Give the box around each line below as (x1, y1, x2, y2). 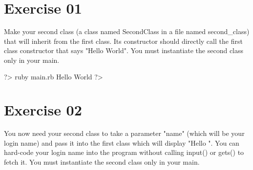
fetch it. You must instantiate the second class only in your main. (4, 157, 200, 167)
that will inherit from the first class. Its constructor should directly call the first (4, 36, 243, 46)
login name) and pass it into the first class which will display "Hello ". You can (4, 137, 239, 148)
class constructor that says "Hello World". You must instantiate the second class (4, 45, 244, 56)
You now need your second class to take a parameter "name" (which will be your (4, 128, 245, 138)
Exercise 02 (4, 100, 82, 120)
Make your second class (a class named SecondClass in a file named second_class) (4, 26, 250, 37)
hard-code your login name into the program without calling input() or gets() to (4, 147, 244, 157)
